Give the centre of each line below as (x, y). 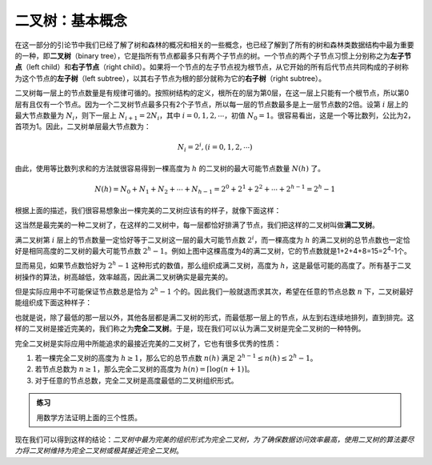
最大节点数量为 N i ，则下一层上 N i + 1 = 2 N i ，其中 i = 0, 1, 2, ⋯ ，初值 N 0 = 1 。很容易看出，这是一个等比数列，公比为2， (215, 116)
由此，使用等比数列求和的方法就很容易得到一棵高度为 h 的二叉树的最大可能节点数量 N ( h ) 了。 (170, 169)
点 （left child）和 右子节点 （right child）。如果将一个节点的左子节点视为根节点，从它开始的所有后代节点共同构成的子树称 (212, 67)
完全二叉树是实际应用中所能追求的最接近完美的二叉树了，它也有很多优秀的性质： (148, 343)
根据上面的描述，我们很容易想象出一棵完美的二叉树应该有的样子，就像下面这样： (148, 210)
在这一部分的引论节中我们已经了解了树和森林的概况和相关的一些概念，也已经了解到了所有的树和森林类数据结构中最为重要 (214, 45)
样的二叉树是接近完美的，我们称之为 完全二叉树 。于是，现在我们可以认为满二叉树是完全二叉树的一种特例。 (190, 329)
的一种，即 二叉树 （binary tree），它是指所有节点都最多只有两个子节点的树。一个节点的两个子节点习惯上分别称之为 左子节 (213, 55)
